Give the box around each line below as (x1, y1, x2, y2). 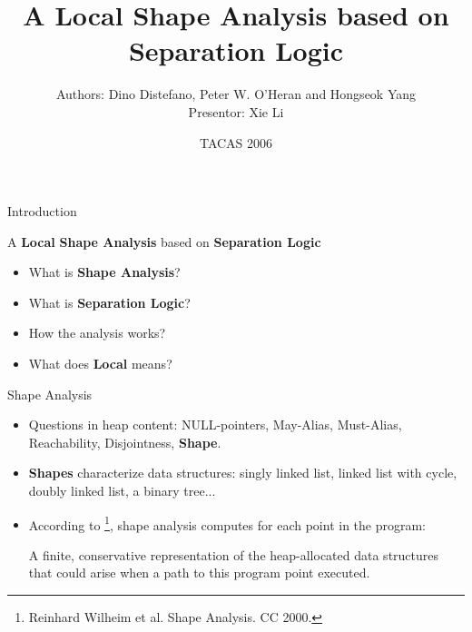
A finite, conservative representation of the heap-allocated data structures (28, 545, 439, 564)
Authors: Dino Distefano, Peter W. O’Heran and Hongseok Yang (55, 84, 417, 104)
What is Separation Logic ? (28, 292, 191, 311)
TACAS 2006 (199, 133, 273, 152)
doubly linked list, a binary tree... (28, 481, 216, 500)
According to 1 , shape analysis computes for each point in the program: (28, 512, 427, 534)
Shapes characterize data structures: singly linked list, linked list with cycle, (28, 463, 457, 482)
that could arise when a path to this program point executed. (28, 563, 370, 582)
